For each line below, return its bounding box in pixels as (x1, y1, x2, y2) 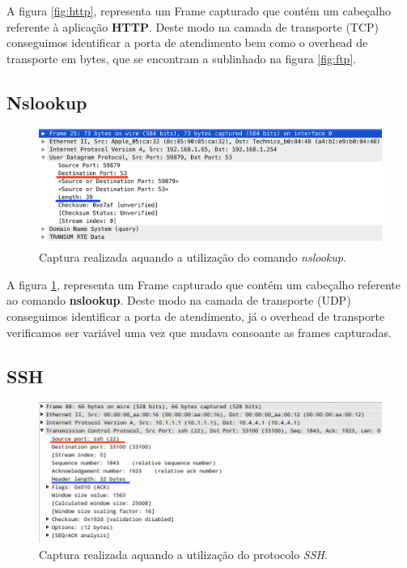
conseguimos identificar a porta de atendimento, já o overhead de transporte (6, 308, 385, 325)
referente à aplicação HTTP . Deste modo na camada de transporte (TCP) (6, 18, 379, 35)
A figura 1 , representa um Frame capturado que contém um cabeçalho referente (6, 275, 401, 293)
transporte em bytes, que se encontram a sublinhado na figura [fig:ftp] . (6, 49, 357, 66)
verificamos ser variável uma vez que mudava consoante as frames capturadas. (6, 323, 392, 340)
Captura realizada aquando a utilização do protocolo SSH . (39, 545, 328, 562)
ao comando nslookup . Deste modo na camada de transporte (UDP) (6, 292, 351, 309)
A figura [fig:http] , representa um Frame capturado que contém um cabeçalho (6, 2, 391, 19)
